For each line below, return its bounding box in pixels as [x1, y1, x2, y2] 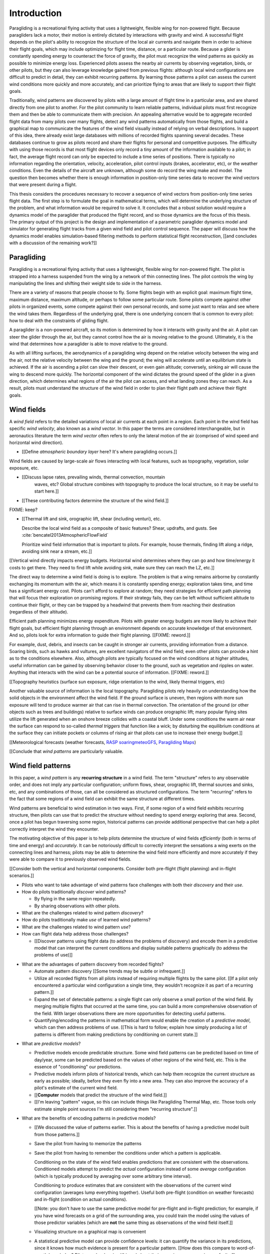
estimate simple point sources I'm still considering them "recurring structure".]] [34, 1106, 197, 1112]
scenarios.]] [9, 873, 34, 879]
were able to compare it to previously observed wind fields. [9, 856, 132, 862]
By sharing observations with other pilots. [34, 903, 120, 909]
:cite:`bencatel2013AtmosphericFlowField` [21, 532, 108, 538]
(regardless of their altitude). [9, 609, 68, 615]
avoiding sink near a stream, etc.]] [21, 548, 92, 554]
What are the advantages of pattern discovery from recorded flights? [21, 961, 164, 967]
